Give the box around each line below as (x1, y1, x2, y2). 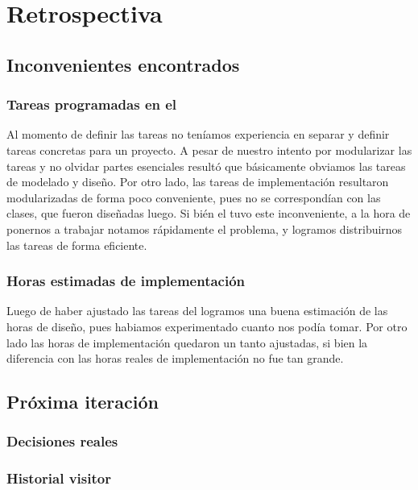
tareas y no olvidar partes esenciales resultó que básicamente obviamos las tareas (6, 157, 406, 174)
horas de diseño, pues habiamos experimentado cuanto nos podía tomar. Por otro (6, 318, 408, 334)
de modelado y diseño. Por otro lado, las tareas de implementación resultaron (6, 173, 389, 190)
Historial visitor (6, 468, 111, 488)
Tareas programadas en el (6, 94, 177, 114)
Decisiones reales (6, 431, 118, 451)
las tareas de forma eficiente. (6, 236, 147, 253)
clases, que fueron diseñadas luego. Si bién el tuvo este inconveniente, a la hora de (6, 205, 411, 222)
